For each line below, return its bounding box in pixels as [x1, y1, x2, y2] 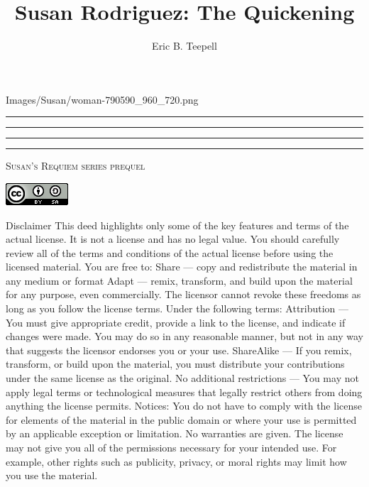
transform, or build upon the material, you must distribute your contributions [6, 356, 345, 371]
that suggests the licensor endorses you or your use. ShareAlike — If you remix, [6, 342, 352, 357]
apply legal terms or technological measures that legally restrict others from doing [6, 384, 363, 399]
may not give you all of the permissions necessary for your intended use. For [6, 440, 337, 454]
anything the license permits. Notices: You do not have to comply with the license [6, 398, 362, 413]
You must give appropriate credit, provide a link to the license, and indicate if [6, 314, 346, 329]
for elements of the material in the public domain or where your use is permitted [6, 412, 357, 427]
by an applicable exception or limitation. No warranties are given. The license [6, 426, 343, 441]
